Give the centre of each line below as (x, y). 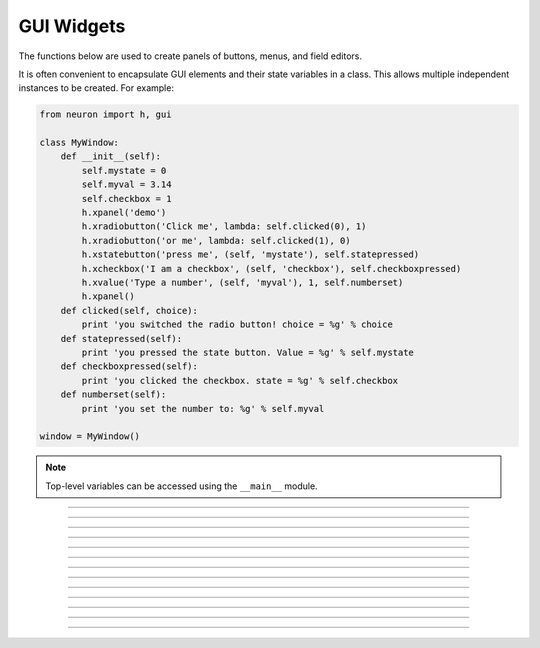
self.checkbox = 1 (126, 198)
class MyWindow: (79, 143)
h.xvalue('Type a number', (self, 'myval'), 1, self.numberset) (242, 282)
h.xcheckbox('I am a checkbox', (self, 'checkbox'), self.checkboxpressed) (271, 268)
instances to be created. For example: (96, 88)
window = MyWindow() (89, 436)
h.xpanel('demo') (124, 213)
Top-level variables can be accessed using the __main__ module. (182, 486)
